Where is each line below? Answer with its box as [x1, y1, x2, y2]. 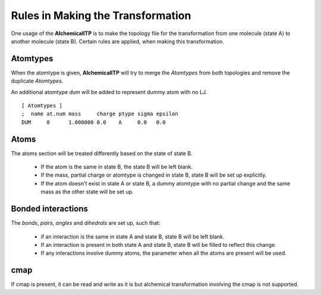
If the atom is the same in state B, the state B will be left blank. [40, 164, 193, 171]
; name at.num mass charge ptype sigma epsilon [21, 111, 178, 117]
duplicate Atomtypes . [11, 77, 64, 84]
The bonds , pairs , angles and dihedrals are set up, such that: [11, 219, 160, 227]
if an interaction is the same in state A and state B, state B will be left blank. [40, 233, 225, 240]
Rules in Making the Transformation [11, 9, 191, 22]
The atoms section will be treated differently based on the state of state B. [11, 149, 193, 157]
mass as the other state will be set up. [40, 188, 134, 196]
